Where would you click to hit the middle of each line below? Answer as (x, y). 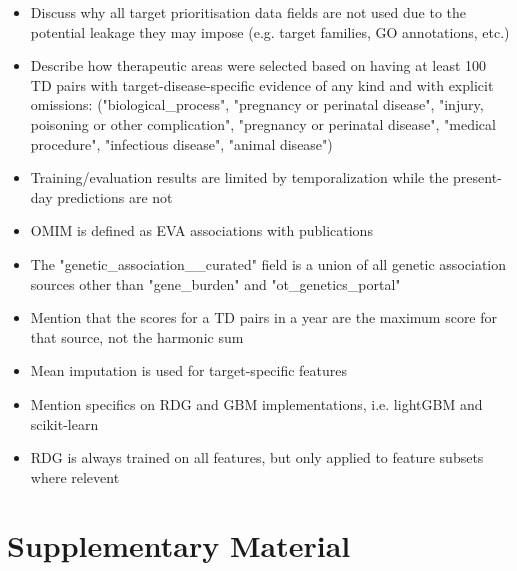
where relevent (75, 476)
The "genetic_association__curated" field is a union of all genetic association (268, 263)
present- (477, 177)
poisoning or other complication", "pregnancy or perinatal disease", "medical (263, 123)
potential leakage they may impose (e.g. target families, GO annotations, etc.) (270, 31)
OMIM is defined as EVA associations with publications (201, 230)
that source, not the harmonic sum (137, 336)
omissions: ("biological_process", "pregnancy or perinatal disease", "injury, (257, 104)
